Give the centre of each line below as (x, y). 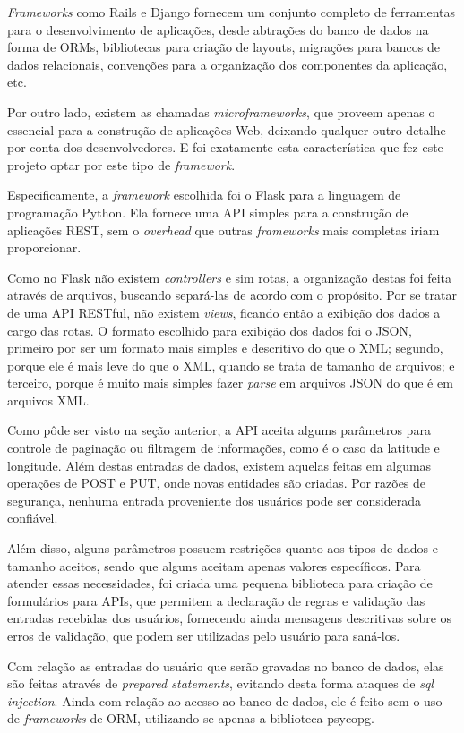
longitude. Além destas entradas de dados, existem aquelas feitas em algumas (219, 465)
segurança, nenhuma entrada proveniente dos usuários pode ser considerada (214, 500)
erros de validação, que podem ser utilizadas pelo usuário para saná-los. (204, 635)
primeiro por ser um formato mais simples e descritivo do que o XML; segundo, (225, 348)
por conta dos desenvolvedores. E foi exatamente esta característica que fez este (225, 147)
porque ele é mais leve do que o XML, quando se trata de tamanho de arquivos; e (231, 365)
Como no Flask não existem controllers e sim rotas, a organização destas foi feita (230, 277)
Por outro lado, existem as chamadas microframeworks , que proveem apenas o (221, 111)
